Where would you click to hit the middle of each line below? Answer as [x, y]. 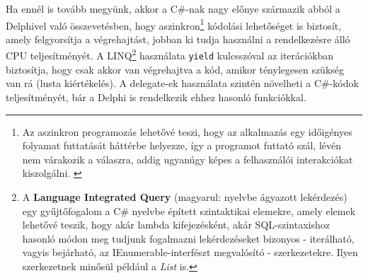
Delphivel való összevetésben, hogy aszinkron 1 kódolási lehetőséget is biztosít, [174, 24]
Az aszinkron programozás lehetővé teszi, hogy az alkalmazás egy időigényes [187, 131]
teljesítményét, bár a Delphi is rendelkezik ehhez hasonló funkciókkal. [156, 97]
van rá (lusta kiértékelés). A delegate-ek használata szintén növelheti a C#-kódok [182, 83]
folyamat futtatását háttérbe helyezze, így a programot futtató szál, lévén [182, 145]
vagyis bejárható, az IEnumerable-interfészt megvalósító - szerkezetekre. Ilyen [190, 252]
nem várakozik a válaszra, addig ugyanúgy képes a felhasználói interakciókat [188, 159]
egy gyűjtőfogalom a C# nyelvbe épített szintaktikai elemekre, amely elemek [189, 210]
